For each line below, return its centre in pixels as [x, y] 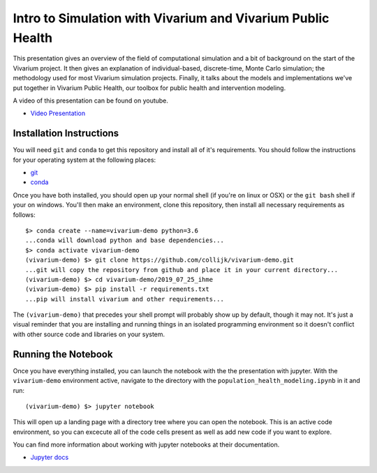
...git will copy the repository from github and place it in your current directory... [182, 270]
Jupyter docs [50, 458]
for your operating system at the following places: [84, 160]
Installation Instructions [66, 134]
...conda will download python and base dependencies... [125, 240]
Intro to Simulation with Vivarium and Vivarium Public [171, 18]
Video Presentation [58, 113]
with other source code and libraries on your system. [89, 334]
